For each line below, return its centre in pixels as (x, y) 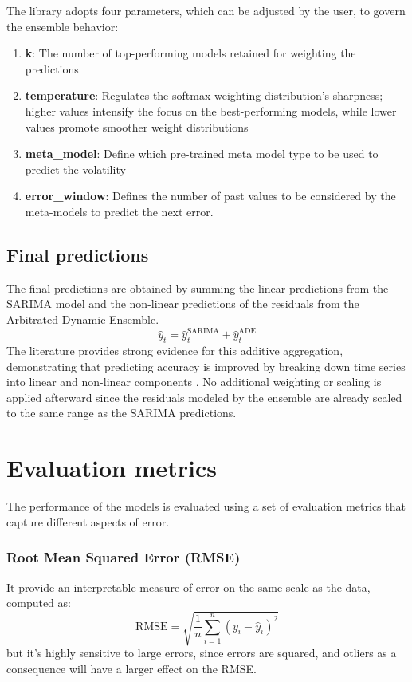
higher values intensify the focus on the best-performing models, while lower (211, 110)
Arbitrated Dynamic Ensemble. (83, 319)
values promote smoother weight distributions (137, 126)
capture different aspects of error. (88, 521)
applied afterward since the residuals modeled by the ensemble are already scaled (204, 397)
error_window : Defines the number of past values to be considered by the (210, 196)
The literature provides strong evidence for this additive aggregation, (175, 351)
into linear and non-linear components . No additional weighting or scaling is (194, 382)
